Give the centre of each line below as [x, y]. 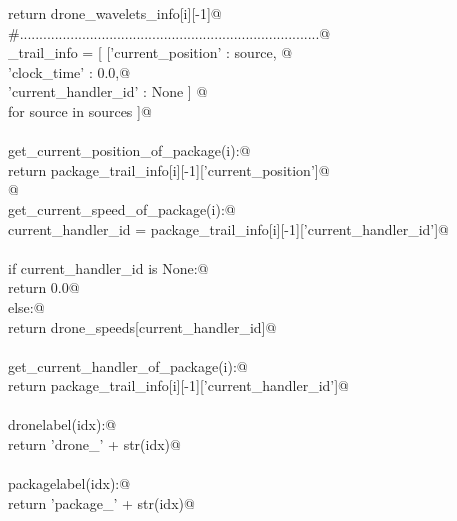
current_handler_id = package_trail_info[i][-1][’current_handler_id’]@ [228, 228]
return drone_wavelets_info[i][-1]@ [115, 13]
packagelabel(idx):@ [69, 483]
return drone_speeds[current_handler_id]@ [142, 326]
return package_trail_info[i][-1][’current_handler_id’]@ [178, 385]
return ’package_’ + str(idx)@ [101, 502]
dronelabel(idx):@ [62, 424]
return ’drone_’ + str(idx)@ [94, 444]
